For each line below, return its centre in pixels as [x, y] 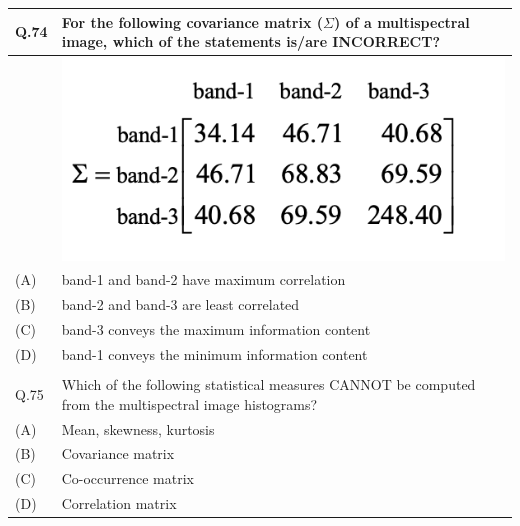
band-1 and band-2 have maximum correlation [203, 279]
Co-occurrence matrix [127, 478]
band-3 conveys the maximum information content [216, 329]
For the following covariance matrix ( [192, 21]
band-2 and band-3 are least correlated [180, 304]
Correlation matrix [119, 503]
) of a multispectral [402, 21]
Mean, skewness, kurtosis [138, 428]
